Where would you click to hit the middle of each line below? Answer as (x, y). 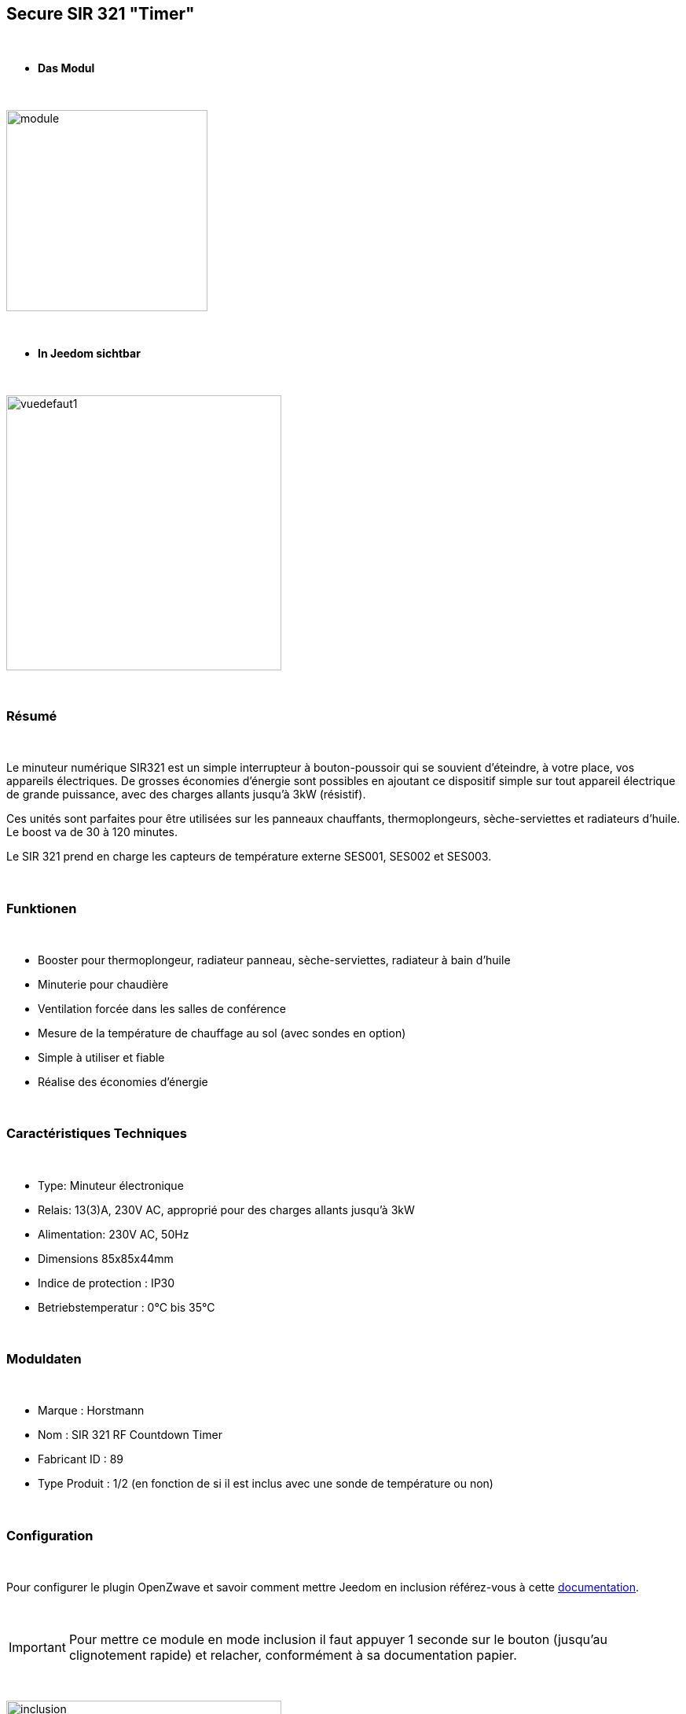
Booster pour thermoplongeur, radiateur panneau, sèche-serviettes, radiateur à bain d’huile (274, 960)
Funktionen (42, 908)
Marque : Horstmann (91, 1411)
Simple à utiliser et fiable (101, 1057)
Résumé (32, 716)
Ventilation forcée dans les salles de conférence (162, 1008)
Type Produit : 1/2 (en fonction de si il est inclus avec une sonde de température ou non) (266, 1484)
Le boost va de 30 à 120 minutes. (92, 832)
